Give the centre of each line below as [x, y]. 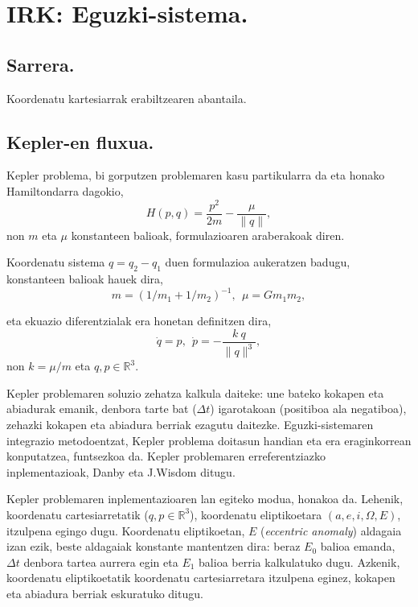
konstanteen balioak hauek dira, [85, 279]
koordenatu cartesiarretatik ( [78, 514]
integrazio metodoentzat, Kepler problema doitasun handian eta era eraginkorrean [209, 440]
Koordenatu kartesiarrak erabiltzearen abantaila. [127, 98]
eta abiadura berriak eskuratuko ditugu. [105, 593]
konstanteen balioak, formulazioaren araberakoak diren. [208, 235]
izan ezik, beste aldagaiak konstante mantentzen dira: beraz [154, 546]
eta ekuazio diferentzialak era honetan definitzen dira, [139, 321]
